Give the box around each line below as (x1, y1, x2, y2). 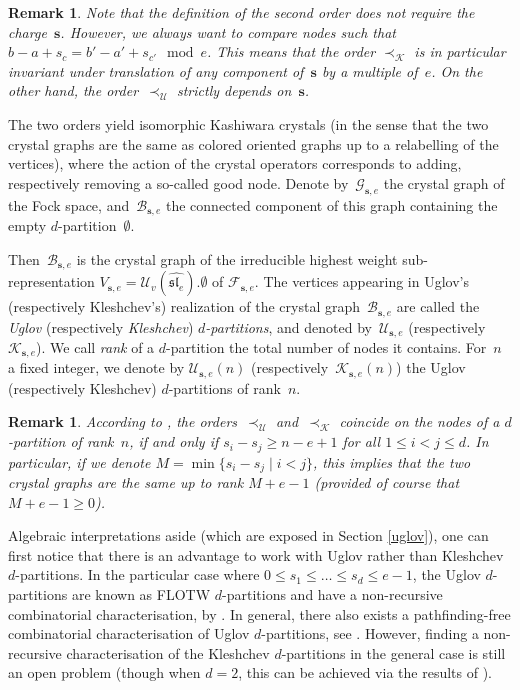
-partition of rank (8, 431, 114, 452)
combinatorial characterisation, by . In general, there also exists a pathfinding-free (8, 603, 511, 624)
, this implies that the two (313, 451, 471, 472)
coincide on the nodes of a (339, 411, 500, 432)
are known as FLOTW (71, 583, 211, 604)
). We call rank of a (36, 336, 155, 357)
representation (8, 271, 95, 292)
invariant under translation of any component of (8, 60, 304, 81)
